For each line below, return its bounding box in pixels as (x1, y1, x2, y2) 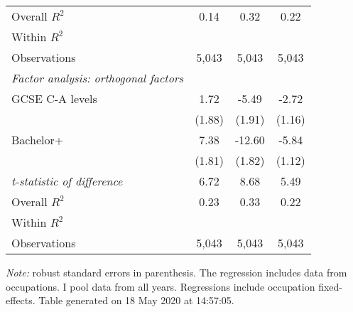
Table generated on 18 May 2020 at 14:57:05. (38, 293, 234, 308)
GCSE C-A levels (11, 90, 97, 107)
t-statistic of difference (11, 173, 123, 189)
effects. (6, 293, 36, 308)
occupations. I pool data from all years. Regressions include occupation (6, 279, 315, 294)
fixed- (318, 279, 342, 294)
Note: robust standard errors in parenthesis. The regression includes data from (6, 265, 347, 279)
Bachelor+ (11, 131, 64, 148)
